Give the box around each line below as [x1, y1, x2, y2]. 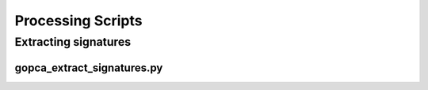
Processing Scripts [14, 12, 143, 29]
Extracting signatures [14, 35, 132, 49]
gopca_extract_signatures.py [14, 61, 163, 74]
